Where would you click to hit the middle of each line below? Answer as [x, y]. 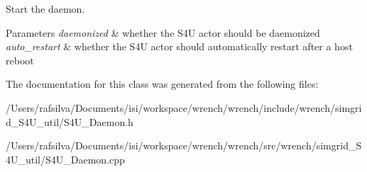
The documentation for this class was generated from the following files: [162, 84]
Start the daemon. [45, 8]
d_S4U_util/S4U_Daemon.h [70, 121]
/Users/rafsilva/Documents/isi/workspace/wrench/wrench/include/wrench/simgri [184, 107]
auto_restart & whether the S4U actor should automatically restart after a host [179, 46]
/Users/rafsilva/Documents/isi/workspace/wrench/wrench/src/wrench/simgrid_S [184, 145]
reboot [20, 60]
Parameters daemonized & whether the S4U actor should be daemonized [163, 32]
